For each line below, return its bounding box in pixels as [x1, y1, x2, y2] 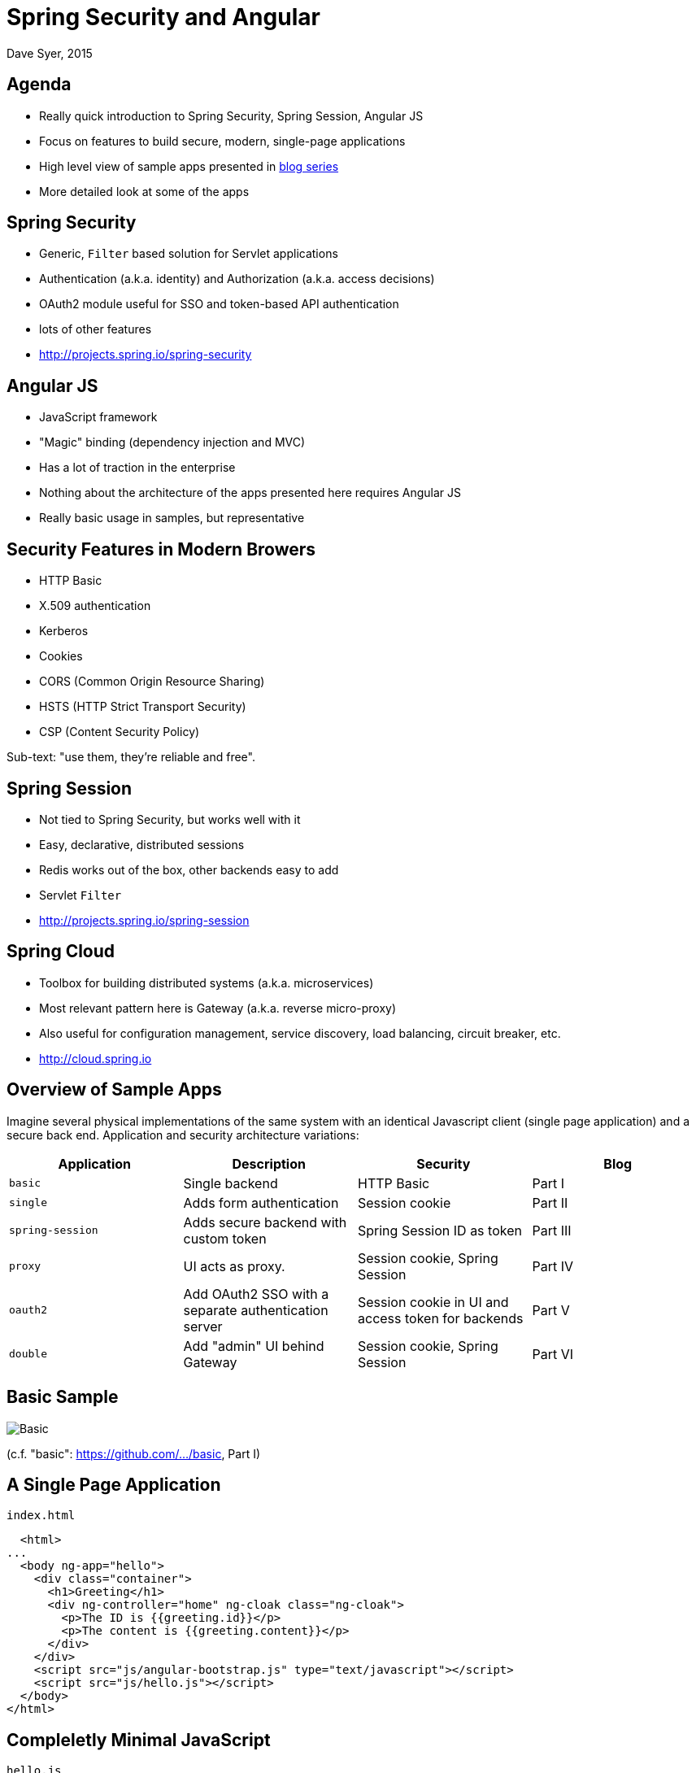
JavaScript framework [39, 410, 158, 425]
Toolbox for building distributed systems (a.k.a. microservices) [39, 975, 374, 990]
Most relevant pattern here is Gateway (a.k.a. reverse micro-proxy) [39, 1000, 397, 1015]
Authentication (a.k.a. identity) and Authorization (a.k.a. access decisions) [39, 272, 435, 286]
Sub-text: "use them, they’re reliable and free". [7, 750, 255, 765]
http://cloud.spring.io [39, 1051, 152, 1065]
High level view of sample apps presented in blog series [39, 159, 339, 173]
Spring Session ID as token [358, 1222, 522, 1239]
